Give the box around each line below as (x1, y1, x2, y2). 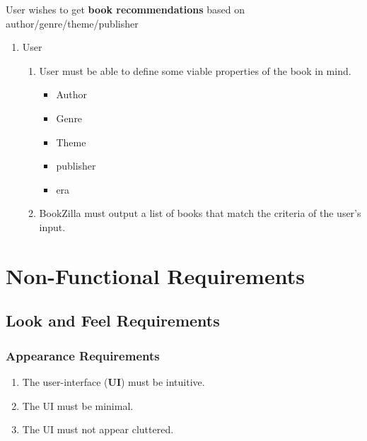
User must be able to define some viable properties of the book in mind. (39, 63, 351, 78)
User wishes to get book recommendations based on (6, 2, 245, 16)
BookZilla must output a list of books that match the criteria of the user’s (39, 206, 361, 220)
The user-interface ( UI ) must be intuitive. (22, 374, 205, 389)
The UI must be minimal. (22, 398, 134, 413)
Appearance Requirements (6, 346, 160, 364)
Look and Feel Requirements (6, 310, 220, 331)
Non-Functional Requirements (6, 261, 305, 290)
